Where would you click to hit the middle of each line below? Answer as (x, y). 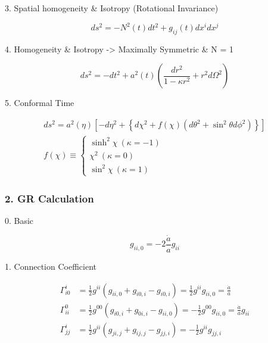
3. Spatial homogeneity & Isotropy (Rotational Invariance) (112, 8)
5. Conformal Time (40, 103)
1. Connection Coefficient (51, 266)
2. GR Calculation (49, 198)
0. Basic (19, 221)
